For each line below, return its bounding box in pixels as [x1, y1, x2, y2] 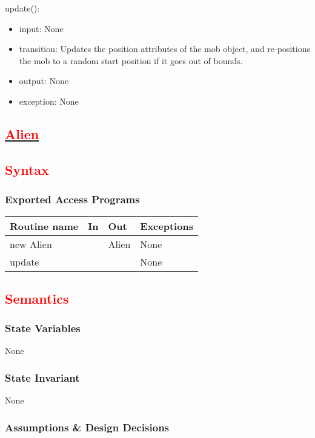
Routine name [10, 219, 79, 234]
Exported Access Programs [5, 192, 140, 207]
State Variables [5, 321, 81, 336]
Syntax [5, 160, 49, 178]
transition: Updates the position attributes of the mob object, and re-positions [19, 42, 310, 55]
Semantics [5, 289, 69, 307]
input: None [19, 22, 64, 34]
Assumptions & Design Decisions [5, 419, 170, 434]
